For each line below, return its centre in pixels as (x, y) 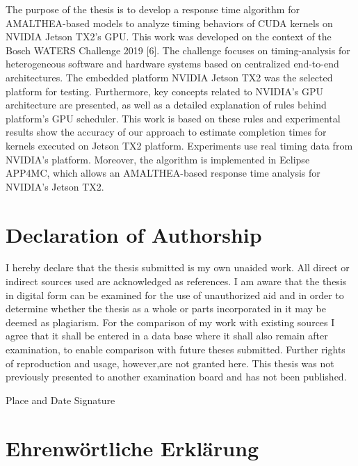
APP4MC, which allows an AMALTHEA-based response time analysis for (163, 173)
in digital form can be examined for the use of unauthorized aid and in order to (175, 295)
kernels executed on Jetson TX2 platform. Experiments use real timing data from (179, 145)
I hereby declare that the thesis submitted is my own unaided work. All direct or (178, 267)
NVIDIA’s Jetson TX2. (55, 186)
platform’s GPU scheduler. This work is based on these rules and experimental (173, 118)
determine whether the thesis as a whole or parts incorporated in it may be (166, 308)
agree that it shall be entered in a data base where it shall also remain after (167, 336)
